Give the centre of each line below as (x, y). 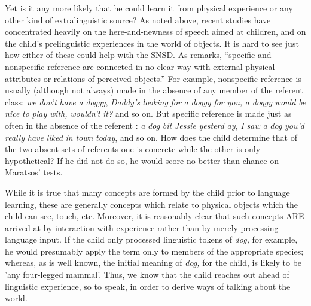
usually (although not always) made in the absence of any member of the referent (154, 90)
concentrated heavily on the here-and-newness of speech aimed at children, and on (155, 31)
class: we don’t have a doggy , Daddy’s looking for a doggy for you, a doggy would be (155, 102)
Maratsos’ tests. (34, 172)
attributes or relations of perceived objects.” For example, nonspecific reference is (153, 78)
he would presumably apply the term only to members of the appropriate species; (154, 251)
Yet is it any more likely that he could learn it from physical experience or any (149, 8)
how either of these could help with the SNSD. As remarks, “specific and (138, 55)
